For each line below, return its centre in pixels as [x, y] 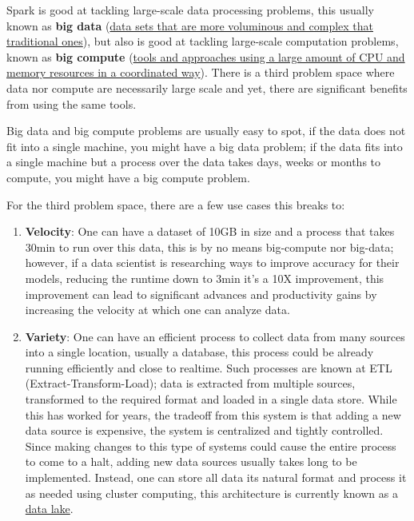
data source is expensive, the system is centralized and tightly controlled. [204, 430]
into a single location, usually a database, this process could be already [199, 352]
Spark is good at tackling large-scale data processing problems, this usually [190, 10]
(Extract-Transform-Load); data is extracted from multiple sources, [190, 383]
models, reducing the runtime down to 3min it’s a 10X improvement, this [205, 278]
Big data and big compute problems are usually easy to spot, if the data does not [206, 131]
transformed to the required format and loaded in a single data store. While [211, 399]
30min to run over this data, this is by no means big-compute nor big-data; [209, 247]
